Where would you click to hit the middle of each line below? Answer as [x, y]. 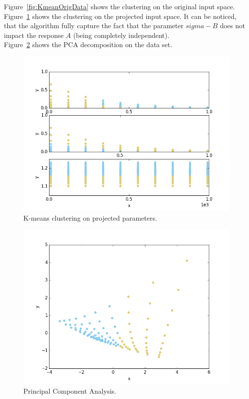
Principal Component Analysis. [70, 390]
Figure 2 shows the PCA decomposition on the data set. [88, 44]
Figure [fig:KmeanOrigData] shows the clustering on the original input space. [119, 6]
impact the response [34, 35]
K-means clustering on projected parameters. [90, 217]
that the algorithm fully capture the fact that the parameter [94, 26]
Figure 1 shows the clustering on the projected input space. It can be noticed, [120, 16]
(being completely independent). [121, 35]
